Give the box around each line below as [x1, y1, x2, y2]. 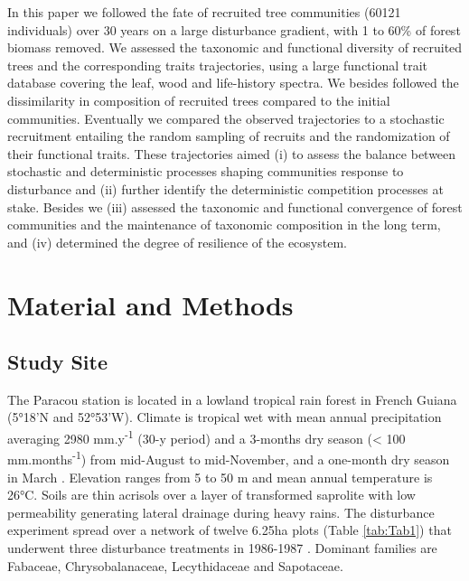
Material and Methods [7, 286, 294, 323]
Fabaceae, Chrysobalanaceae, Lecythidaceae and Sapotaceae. [7, 556, 343, 575]
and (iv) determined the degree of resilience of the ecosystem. [7, 232, 347, 251]
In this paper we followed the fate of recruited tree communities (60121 [7, 3, 401, 21]
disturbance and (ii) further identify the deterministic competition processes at [7, 179, 444, 198]
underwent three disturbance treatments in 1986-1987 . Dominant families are [7, 538, 437, 557]
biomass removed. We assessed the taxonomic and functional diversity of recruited [7, 38, 463, 57]
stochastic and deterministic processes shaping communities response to [7, 162, 404, 181]
